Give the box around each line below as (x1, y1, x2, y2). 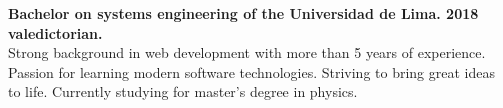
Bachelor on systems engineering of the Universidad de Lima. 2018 (8, 3, 479, 23)
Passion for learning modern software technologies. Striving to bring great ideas (8, 61, 495, 82)
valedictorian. (8, 22, 103, 43)
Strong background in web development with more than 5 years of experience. (8, 42, 486, 63)
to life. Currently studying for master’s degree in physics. (8, 81, 358, 102)
